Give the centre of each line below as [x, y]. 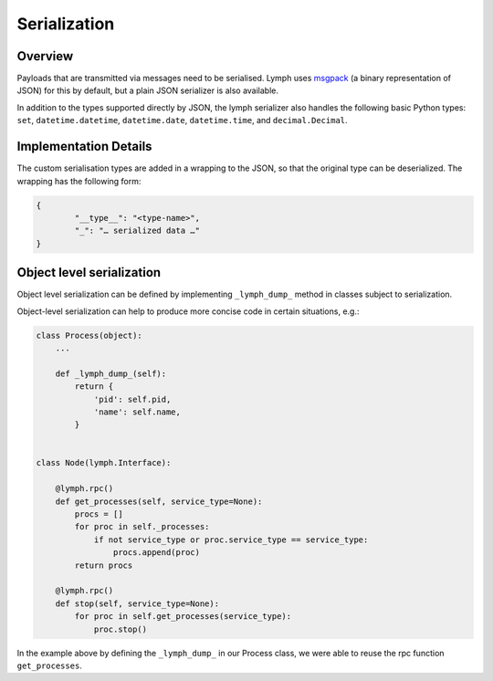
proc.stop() [121, 629]
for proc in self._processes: [142, 527]
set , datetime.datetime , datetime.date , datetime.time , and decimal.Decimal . [182, 120]
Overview [45, 56]
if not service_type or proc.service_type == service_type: [231, 540]
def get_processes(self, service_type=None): [159, 501]
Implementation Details [84, 147]
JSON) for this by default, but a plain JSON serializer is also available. [147, 90]
